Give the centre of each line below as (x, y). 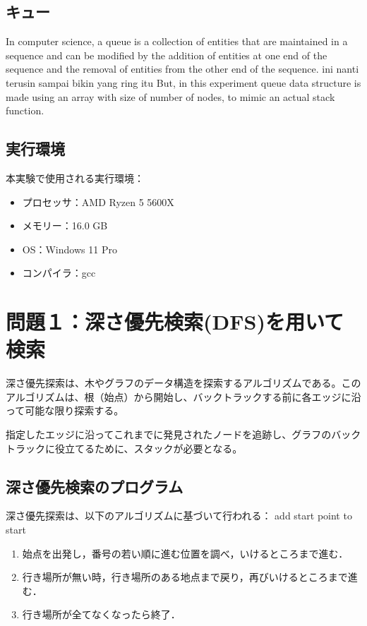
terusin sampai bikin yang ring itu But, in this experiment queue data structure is (183, 82)
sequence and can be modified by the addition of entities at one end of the (167, 55)
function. (25, 110)
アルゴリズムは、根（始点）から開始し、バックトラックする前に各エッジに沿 (183, 396)
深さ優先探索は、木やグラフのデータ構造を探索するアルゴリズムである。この (183, 383)
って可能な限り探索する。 (65, 410)
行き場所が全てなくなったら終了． (101, 614)
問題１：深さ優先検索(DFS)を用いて (175, 321)
